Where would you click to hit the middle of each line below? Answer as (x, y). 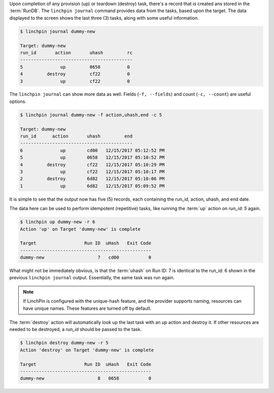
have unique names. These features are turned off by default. (87, 308)
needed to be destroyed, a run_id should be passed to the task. (76, 330)
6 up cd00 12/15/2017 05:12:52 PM (92, 150)
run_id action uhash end (76, 136)
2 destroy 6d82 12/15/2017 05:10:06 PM (92, 179)
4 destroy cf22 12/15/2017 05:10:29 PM (92, 165)
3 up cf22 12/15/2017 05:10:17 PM (92, 172)
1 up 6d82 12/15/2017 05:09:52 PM (92, 186)
